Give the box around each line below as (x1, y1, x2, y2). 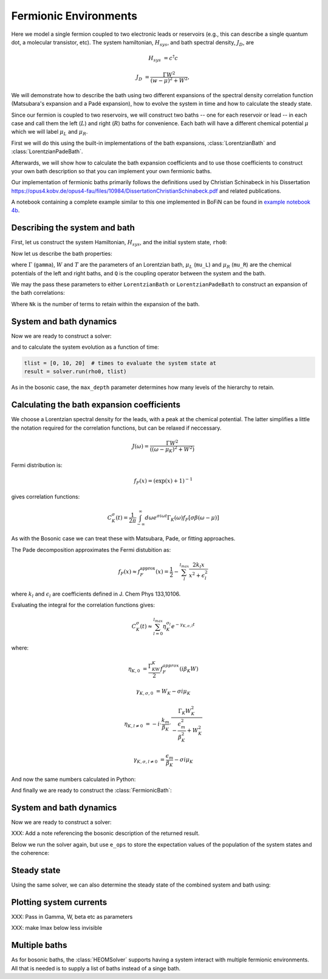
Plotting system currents (11, 897, 108, 907)
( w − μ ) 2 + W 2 (150, 76, 188, 84)
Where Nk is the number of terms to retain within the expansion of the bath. (11, 300, 200, 307)
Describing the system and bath (11, 222, 135, 233)
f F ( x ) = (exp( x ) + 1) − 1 (134, 476, 193, 486)
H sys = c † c (148, 53, 179, 63)
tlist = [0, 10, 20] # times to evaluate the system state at (24, 360, 217, 366)
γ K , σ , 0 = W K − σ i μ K (135, 688, 191, 696)
